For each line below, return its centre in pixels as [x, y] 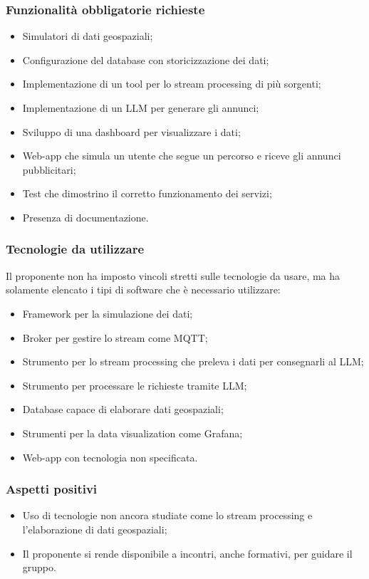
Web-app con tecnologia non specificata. [110, 457]
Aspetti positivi [52, 489]
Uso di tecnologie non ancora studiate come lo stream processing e [167, 515]
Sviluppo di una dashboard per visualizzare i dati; [131, 131]
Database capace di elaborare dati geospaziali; [123, 409]
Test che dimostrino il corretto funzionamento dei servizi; [147, 193]
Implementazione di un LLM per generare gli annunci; [141, 108]
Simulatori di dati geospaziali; [88, 36]
